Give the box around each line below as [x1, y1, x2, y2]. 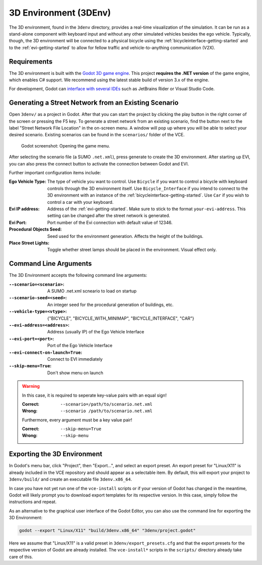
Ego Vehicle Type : [9, 179, 47, 184]
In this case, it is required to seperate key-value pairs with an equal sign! [22, 392, 167, 398]
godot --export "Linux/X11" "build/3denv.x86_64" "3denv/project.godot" [19, 528, 196, 533]
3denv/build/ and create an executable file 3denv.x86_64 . [9, 476, 132, 482]
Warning [22, 383, 40, 389]
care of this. [9, 554, 33, 560]
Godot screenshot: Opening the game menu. [21, 143, 110, 148]
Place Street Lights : [9, 240, 49, 246]
